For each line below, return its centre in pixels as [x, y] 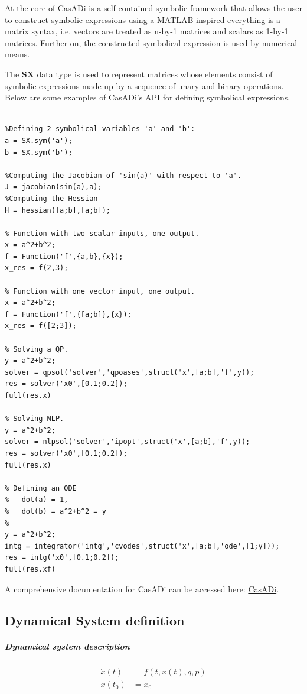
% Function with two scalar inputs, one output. [102, 233]
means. [17, 54]
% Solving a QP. [37, 349]
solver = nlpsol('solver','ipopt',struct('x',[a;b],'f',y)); [128, 442]
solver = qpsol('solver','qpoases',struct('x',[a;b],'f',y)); [130, 372]
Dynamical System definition [95, 620]
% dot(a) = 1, [37, 500]
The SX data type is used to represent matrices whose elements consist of [139, 74]
